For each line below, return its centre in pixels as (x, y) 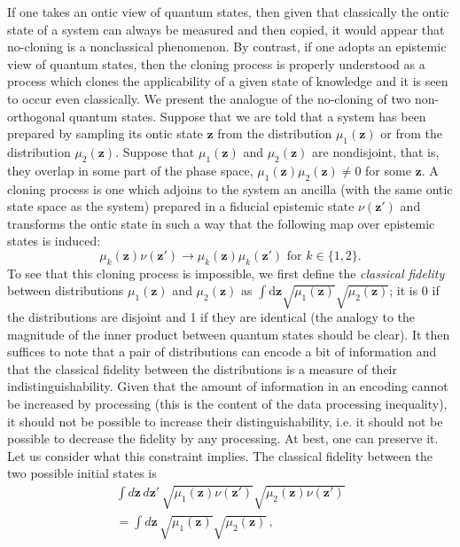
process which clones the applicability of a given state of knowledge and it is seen (228, 81)
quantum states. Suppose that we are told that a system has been (248, 116)
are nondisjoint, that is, (376, 151)
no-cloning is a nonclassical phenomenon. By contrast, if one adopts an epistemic (227, 47)
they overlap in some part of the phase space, (130, 170)
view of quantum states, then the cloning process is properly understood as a (216, 63)
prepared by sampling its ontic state (105, 133)
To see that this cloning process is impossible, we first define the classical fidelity (226, 273)
